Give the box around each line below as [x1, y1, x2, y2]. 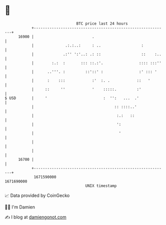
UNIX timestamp [85, 183, 117, 188]
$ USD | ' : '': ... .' [4, 95, 139, 101]
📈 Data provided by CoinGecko [4, 192, 70, 198]
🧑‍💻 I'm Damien [4, 204, 35, 210]
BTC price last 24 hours [76, 21, 128, 26]
